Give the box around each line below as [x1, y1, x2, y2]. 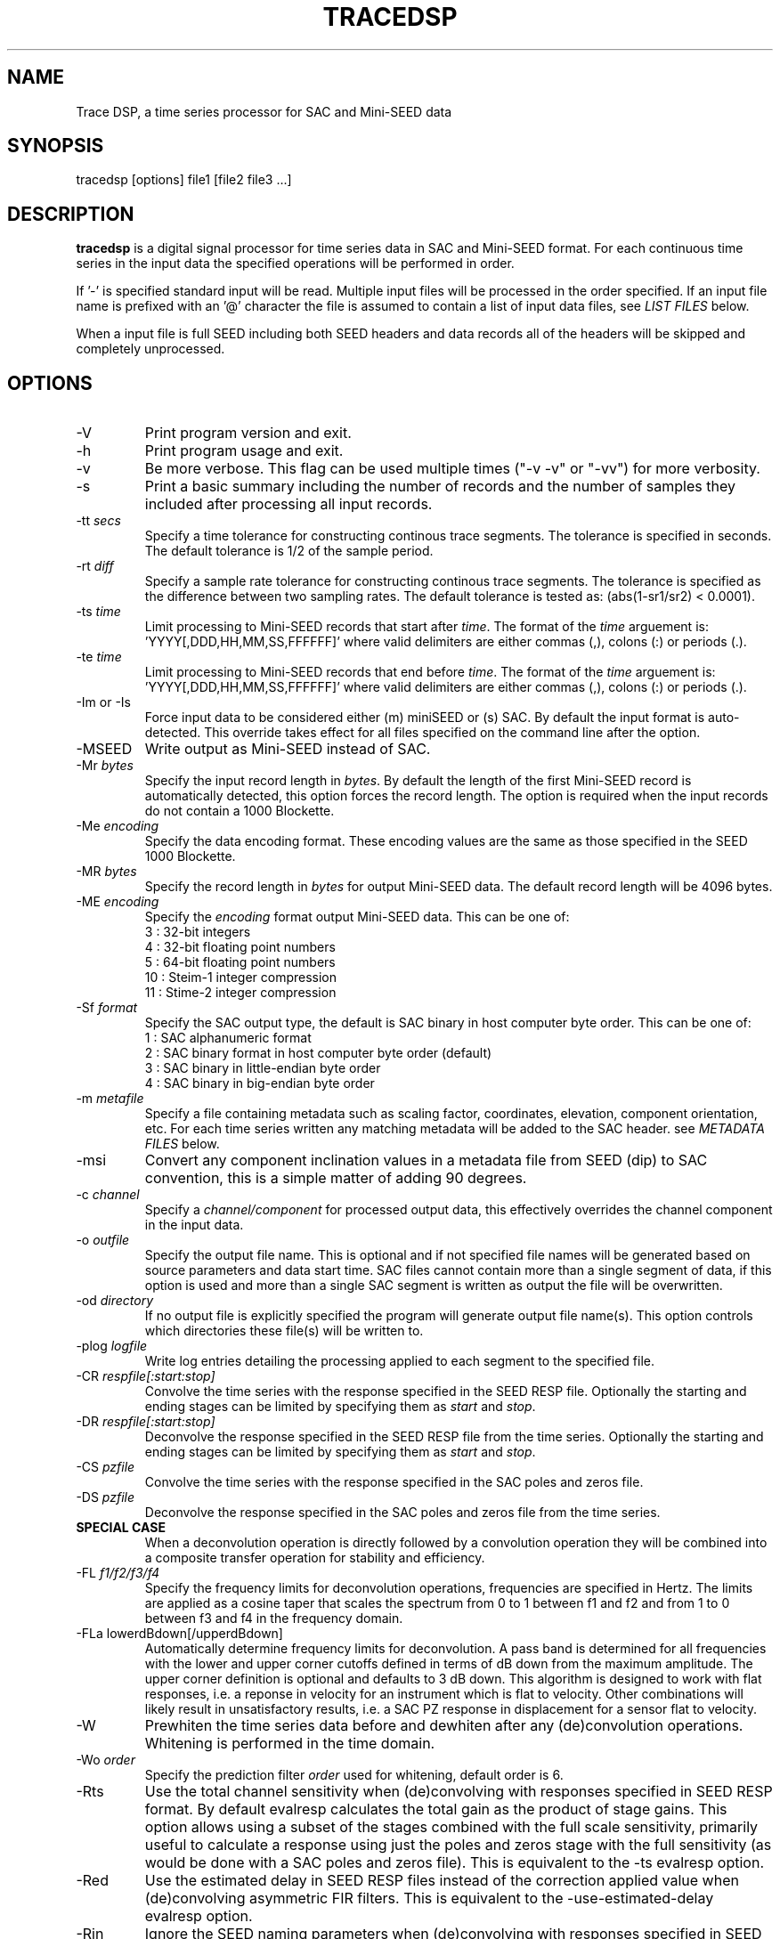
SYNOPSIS [7, 134, 104, 158]
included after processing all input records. [144, 495, 433, 514]
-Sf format [76, 1000, 138, 1016]
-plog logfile [76, 1338, 148, 1354]
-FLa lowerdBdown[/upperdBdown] [76, 1626, 283, 1642]
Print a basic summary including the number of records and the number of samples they [144, 477, 735, 496]
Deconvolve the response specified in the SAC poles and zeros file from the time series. [144, 1505, 661, 1521]
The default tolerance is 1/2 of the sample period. [144, 543, 434, 559]
